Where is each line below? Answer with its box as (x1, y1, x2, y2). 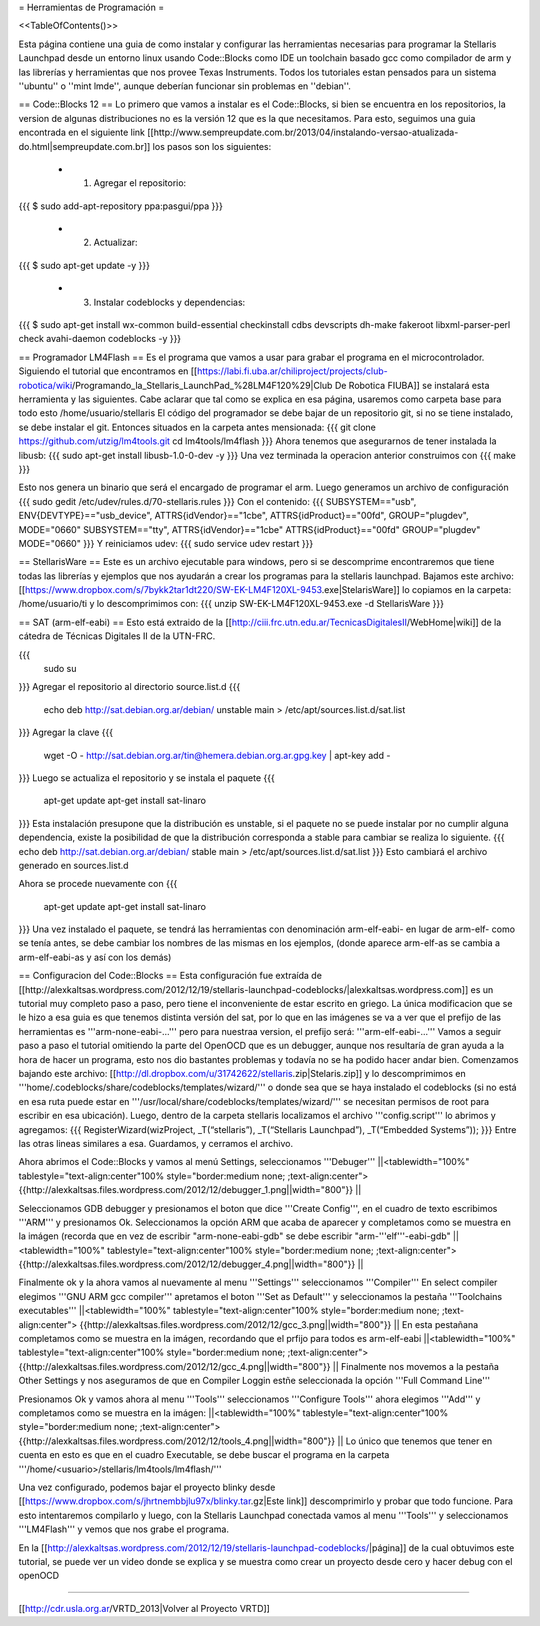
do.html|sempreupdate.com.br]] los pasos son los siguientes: (18, 140, 272, 152)
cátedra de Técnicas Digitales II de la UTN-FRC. (18, 630, 216, 642)
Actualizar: (93, 236, 139, 249)
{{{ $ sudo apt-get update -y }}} (18, 259, 150, 271)
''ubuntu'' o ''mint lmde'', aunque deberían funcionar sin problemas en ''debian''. (18, 80, 352, 92)
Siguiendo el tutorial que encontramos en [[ (18, 365, 198, 377)
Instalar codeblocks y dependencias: (93, 296, 246, 308)
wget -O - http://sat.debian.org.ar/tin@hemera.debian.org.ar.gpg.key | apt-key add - (43, 749, 391, 761)
